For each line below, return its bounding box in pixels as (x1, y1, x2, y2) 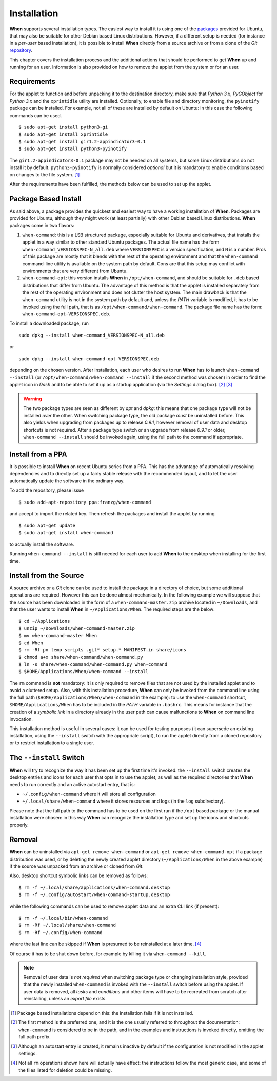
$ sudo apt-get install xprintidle (18, 132, 108, 137)
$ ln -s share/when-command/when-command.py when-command (18, 661, 168, 667)
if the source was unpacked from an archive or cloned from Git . (9, 863, 144, 869)
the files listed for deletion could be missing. (18, 1067, 112, 1073)
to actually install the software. (9, 541, 74, 547)
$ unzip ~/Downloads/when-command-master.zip (18, 625, 135, 631)
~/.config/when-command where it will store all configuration (22, 791, 156, 797)
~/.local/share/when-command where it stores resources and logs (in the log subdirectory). (22, 798, 225, 804)
